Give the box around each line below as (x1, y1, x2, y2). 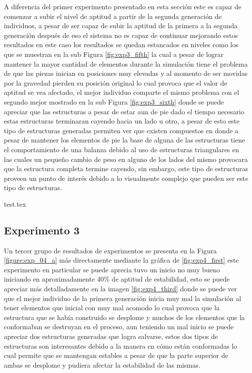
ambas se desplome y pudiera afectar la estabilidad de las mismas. (4, 359, 201, 370)
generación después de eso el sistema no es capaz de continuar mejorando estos (4, 30, 238, 40)
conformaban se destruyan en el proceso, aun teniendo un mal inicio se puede (4, 321, 234, 332)
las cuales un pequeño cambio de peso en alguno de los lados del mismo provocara (4, 154, 248, 164)
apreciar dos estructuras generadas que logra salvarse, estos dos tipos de (4, 331, 218, 341)
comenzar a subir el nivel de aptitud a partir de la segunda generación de (4, 11, 222, 21)
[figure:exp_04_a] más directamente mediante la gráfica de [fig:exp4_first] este (4, 255, 239, 265)
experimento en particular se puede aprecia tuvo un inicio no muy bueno (4, 264, 220, 274)
